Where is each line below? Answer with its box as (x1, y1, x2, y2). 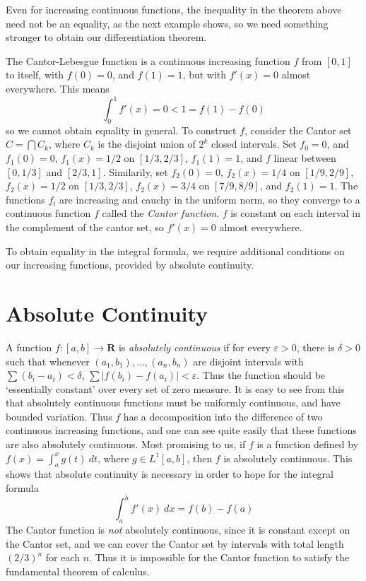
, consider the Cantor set (244, 122, 352, 137)
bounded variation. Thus (6, 409, 112, 423)
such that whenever (6, 353, 90, 368)
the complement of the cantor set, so (6, 220, 164, 235)
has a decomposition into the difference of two (123, 409, 323, 423)
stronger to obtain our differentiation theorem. (6, 30, 207, 45)
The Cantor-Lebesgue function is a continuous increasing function (6, 53, 290, 68)
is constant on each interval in (230, 206, 360, 221)
